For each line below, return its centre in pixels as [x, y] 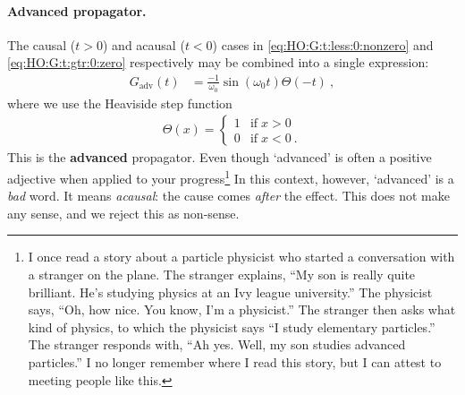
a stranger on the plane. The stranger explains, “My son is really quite [222, 275]
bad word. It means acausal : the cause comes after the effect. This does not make [228, 196]
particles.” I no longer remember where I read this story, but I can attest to [235, 361]
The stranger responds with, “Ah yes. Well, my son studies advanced [217, 344]
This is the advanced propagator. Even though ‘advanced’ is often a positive [220, 157]
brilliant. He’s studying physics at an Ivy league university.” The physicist [230, 292]
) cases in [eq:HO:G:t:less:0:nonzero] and [323, 44]
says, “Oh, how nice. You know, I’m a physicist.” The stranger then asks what [242, 309]
